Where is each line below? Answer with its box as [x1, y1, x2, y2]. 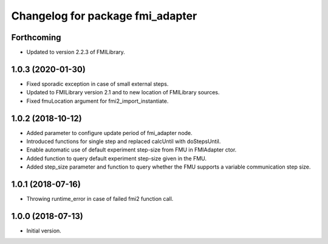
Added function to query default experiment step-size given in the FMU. [26, 155, 207, 162]
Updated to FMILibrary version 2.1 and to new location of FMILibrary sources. [26, 89, 220, 96]
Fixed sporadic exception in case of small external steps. [26, 80, 169, 88]
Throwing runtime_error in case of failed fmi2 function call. [26, 195, 174, 203]
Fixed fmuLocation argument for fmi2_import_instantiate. [26, 97, 169, 105]
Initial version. [26, 227, 62, 234]
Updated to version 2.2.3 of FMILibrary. [26, 49, 126, 56]
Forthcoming [11, 32, 61, 43]
